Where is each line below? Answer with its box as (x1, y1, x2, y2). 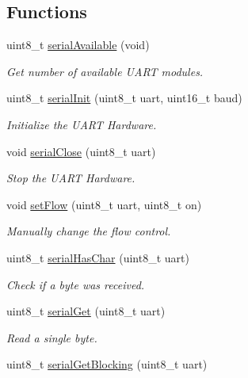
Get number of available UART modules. (6, 63, 204, 79)
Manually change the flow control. (6, 223, 171, 239)
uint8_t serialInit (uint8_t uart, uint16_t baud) (6, 90, 242, 106)
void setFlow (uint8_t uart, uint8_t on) (6, 196, 202, 212)
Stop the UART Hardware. (6, 170, 135, 186)
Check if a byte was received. (6, 276, 145, 292)
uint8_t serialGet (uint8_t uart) (6, 303, 166, 319)
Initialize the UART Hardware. (6, 116, 157, 132)
